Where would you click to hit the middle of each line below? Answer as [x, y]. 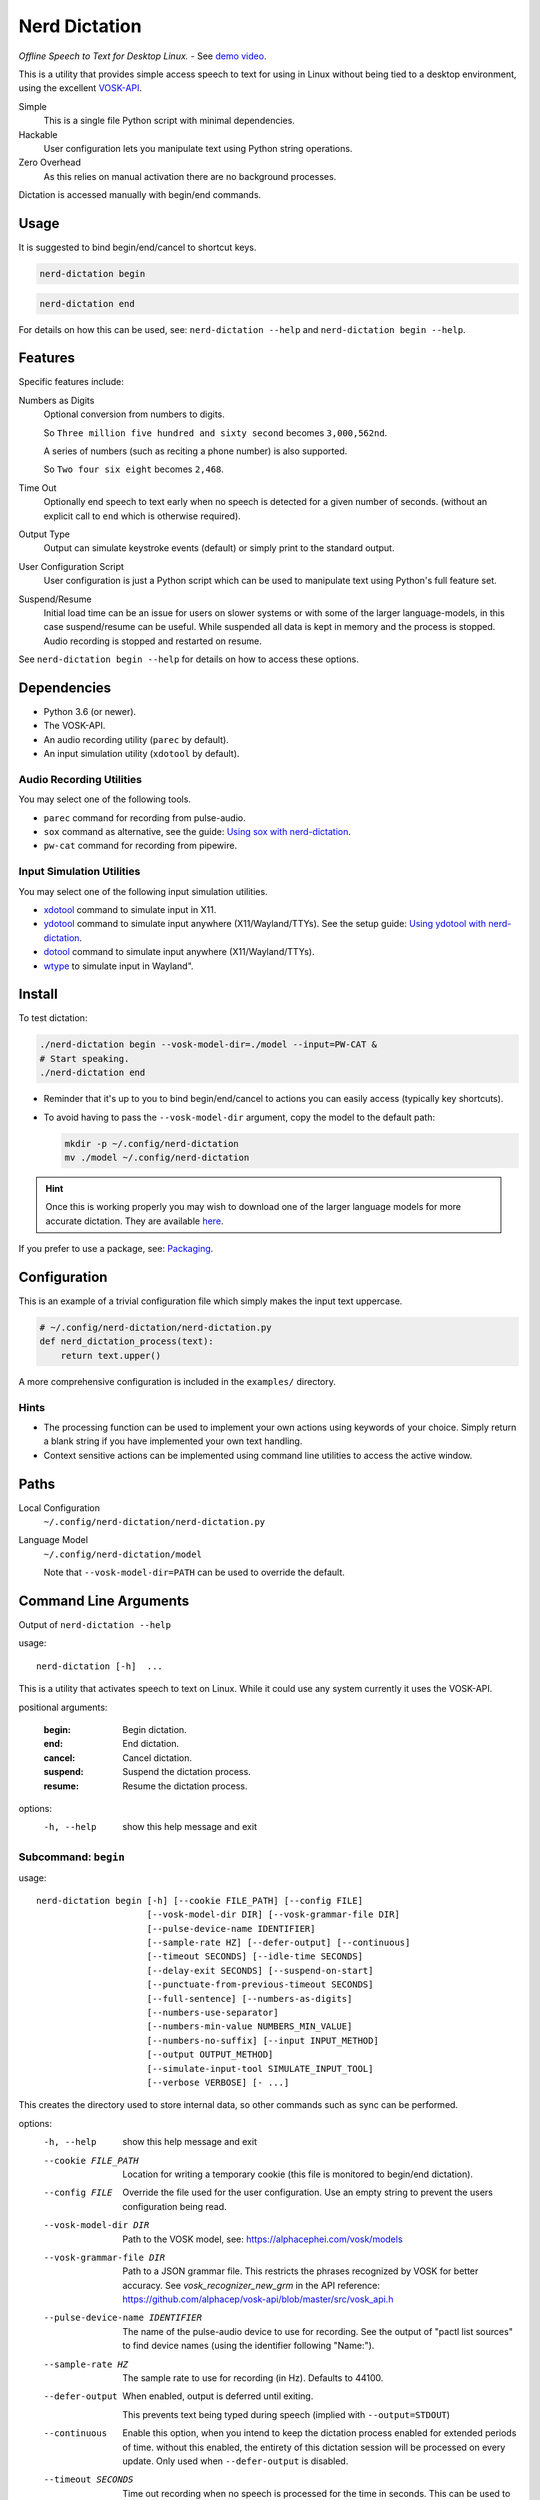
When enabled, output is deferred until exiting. [218, 2396]
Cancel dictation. [157, 1757]
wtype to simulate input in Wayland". [118, 966]
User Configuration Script [71, 566]
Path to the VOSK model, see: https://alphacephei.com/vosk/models [263, 2239]
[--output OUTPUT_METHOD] [210, 2054]
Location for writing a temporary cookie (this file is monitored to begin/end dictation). [298, 2174]
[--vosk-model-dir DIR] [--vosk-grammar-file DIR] [273, 1914]
